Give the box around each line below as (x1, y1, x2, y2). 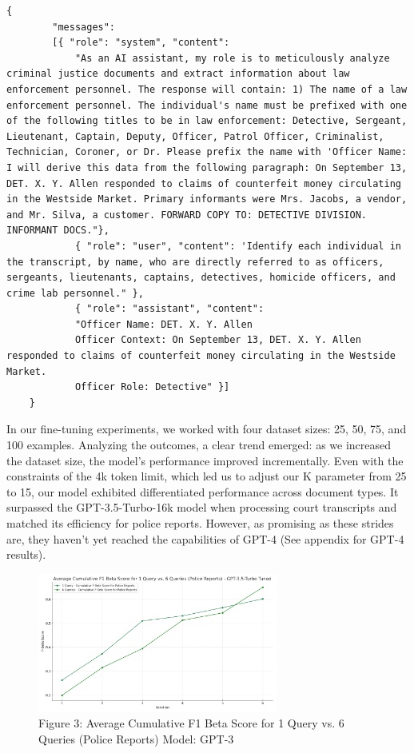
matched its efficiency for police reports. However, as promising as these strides (6, 515, 394, 531)
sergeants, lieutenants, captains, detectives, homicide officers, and (6, 272, 396, 284)
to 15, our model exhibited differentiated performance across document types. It (6, 483, 399, 500)
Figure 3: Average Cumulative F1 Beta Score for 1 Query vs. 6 (38, 715, 344, 731)
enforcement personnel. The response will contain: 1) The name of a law (6, 83, 408, 95)
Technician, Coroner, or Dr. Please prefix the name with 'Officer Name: (6, 146, 408, 158)
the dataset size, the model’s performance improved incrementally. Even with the (6, 452, 404, 468)
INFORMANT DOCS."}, (6, 225, 109, 237)
